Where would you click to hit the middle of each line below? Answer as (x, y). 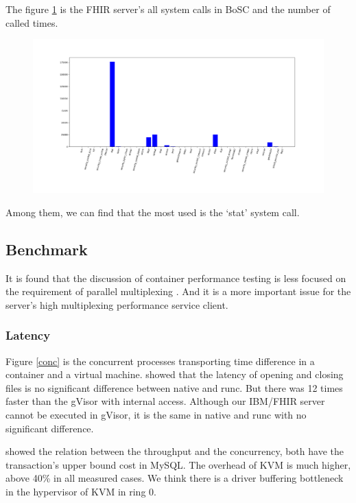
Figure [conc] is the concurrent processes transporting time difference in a (160, 361)
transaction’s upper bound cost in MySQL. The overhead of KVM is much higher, (178, 464)
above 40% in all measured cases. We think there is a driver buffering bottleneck (175, 478)
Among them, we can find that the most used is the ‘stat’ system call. (153, 212)
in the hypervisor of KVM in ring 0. (81, 491)
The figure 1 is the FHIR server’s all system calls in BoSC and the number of (168, 9)
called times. (32, 22)
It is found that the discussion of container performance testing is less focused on (176, 278)
